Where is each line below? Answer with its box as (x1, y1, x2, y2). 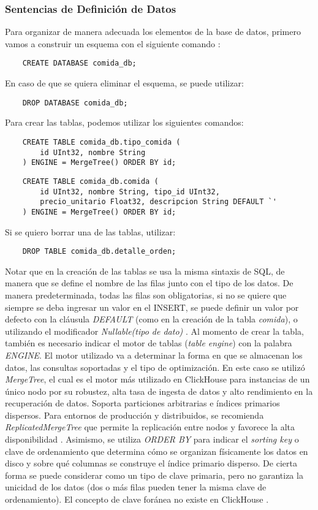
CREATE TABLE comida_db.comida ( (22, 177, 159, 186)
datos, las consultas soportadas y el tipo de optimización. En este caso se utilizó (5, 360, 305, 373)
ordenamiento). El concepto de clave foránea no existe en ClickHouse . (5, 493, 269, 506)
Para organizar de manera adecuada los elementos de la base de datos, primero (5, 25, 301, 38)
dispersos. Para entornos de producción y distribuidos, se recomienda (5, 408, 264, 421)
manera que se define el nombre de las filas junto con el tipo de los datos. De (5, 276, 293, 289)
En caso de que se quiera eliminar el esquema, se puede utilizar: (5, 77, 244, 89)
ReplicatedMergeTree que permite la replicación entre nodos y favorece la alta (5, 421, 295, 433)
